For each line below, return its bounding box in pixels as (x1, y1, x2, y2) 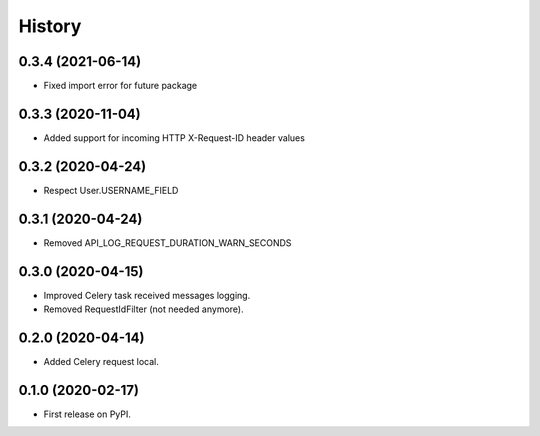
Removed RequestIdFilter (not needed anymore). (43, 303, 244, 315)
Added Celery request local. (43, 355, 160, 367)
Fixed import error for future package (43, 80, 198, 92)
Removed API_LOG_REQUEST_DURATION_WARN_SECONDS (43, 236, 292, 249)
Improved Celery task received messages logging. (43, 289, 251, 301)
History (18, 15, 82, 37)
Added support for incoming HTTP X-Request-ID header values (43, 131, 305, 144)
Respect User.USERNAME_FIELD (43, 184, 179, 196)
